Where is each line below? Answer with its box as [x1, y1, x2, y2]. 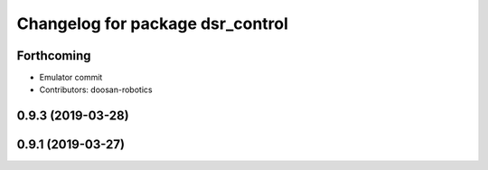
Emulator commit [39, 72, 103, 83]
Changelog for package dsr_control [16, 14, 289, 33]
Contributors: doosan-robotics [39, 84, 153, 95]
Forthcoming [16, 48, 91, 63]
